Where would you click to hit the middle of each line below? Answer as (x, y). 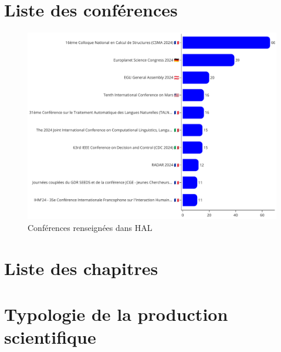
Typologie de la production (116, 314)
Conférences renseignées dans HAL (90, 227)
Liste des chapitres (81, 268)
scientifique (50, 337)
